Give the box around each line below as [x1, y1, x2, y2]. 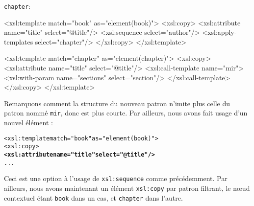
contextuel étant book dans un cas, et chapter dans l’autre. [4, 192, 183, 203]
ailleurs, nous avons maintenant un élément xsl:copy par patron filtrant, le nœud [4, 183, 250, 193]
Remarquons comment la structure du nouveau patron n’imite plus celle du [4, 98, 230, 108]
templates [4, 36, 33, 46]
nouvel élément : [4, 117, 53, 128]
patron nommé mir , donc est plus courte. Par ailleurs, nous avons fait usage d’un [4, 108, 248, 118]
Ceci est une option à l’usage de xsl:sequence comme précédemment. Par [4, 173, 228, 183]
